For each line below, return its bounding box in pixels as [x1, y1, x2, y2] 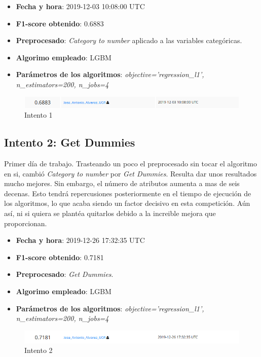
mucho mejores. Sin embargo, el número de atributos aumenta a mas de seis [4, 178, 240, 189]
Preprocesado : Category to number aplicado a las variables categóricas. [16, 35, 242, 46]
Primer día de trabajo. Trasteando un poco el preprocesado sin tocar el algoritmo [4, 158, 257, 169]
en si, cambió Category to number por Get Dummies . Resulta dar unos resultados [4, 168, 257, 178]
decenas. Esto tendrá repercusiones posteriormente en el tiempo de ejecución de [4, 188, 251, 198]
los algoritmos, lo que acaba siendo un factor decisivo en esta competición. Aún [4, 198, 250, 208]
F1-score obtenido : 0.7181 [16, 252, 104, 262]
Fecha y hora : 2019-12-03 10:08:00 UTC [16, 1, 145, 11]
